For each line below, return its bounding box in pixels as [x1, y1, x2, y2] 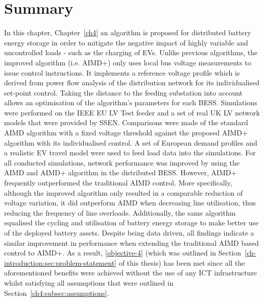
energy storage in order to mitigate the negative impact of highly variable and [4, 37, 248, 48]
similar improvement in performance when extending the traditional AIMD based [4, 237, 259, 248]
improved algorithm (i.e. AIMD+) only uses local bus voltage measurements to [4, 57, 251, 67]
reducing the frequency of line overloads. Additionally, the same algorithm [4, 207, 236, 218]
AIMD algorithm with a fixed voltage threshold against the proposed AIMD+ [4, 127, 248, 138]
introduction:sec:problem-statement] [4, 257, 116, 268]
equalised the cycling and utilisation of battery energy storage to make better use [4, 217, 259, 228]
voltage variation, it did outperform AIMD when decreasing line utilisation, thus [4, 197, 256, 208]
